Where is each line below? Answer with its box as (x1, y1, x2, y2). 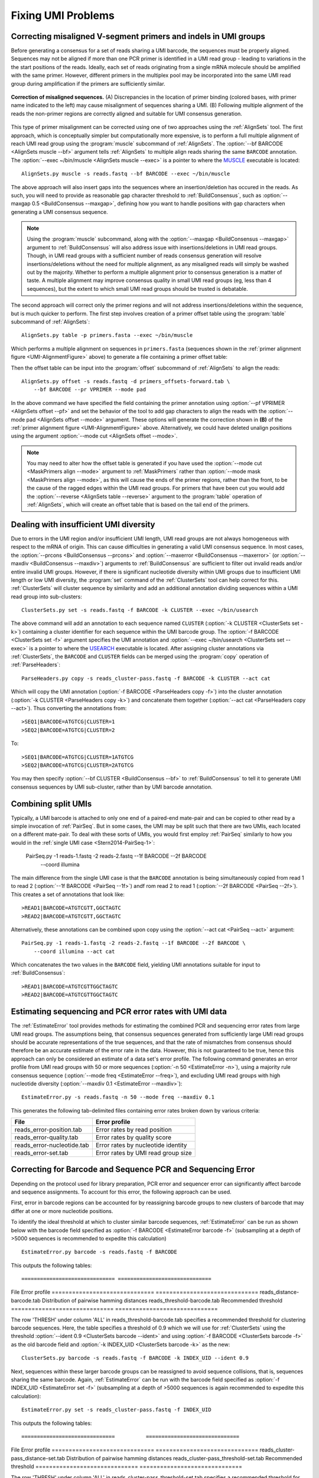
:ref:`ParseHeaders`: (11, 661, 61, 668)
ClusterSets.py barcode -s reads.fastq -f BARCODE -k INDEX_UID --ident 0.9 (21, 1354, 249, 1362)
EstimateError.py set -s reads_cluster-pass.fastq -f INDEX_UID (21, 1406, 212, 1413)
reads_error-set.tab (14, 1149, 69, 1157)
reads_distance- (259, 1289, 300, 1296)
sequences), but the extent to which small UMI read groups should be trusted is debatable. (27, 285, 248, 292)
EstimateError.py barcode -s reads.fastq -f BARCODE (21, 1249, 177, 1256)
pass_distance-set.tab (11, 1454, 65, 1461)
